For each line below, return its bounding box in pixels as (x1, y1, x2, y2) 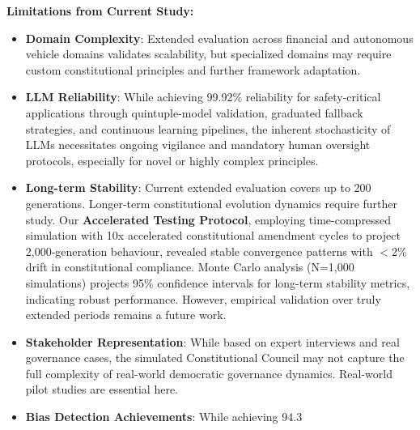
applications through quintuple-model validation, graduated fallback (25, 104, 363, 121)
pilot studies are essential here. (25, 381, 178, 398)
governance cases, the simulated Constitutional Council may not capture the (25, 349, 405, 366)
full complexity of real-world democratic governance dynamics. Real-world (25, 364, 392, 381)
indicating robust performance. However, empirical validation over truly (25, 290, 381, 307)
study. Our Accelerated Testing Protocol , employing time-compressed (25, 211, 392, 228)
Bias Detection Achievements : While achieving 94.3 (25, 408, 303, 425)
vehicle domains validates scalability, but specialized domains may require (25, 45, 392, 62)
